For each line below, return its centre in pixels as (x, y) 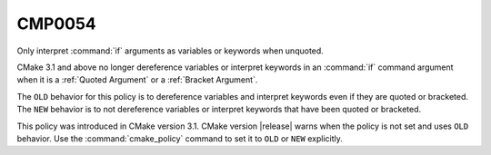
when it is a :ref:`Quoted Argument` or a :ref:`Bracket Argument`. (137, 80)
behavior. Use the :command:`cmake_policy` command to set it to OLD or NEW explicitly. (180, 138)
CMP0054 (57, 24)
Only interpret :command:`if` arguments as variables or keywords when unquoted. (170, 51)
